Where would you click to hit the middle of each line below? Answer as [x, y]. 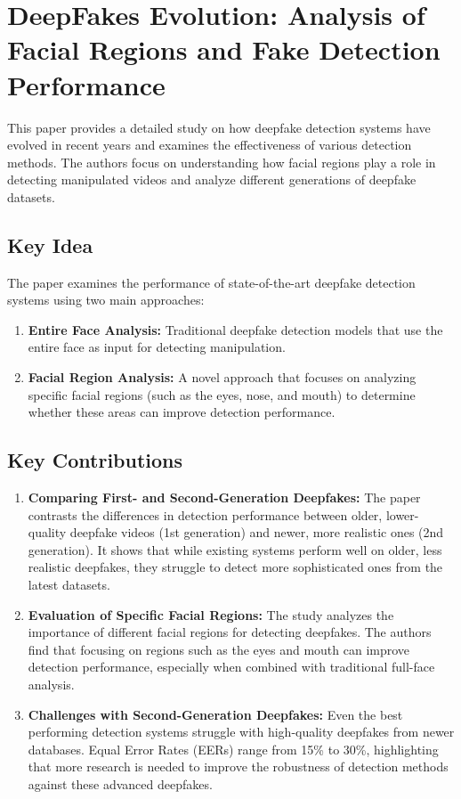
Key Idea [50, 245]
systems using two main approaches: [106, 300]
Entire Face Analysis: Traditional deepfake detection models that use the [235, 329]
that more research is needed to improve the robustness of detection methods [238, 766]
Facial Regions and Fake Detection [224, 49]
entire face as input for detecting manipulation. [157, 347]
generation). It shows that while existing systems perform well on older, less [235, 549]
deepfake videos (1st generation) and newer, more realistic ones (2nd [257, 532]
